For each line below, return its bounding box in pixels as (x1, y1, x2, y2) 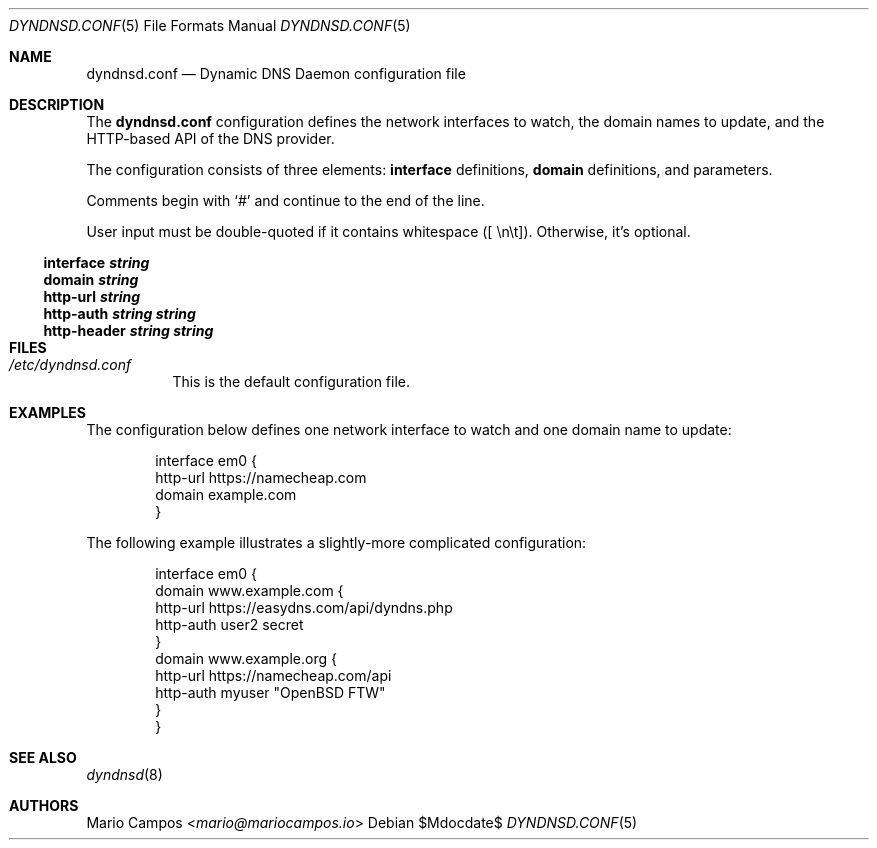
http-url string (43, 288, 141, 305)
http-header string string (43, 322, 214, 339)
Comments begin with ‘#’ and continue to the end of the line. (86, 192, 485, 209)
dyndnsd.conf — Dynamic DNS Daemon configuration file (86, 65, 466, 82)
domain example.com (155, 486, 297, 503)
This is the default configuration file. (172, 373, 411, 390)
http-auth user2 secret (155, 616, 304, 633)
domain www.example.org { (155, 650, 337, 667)
